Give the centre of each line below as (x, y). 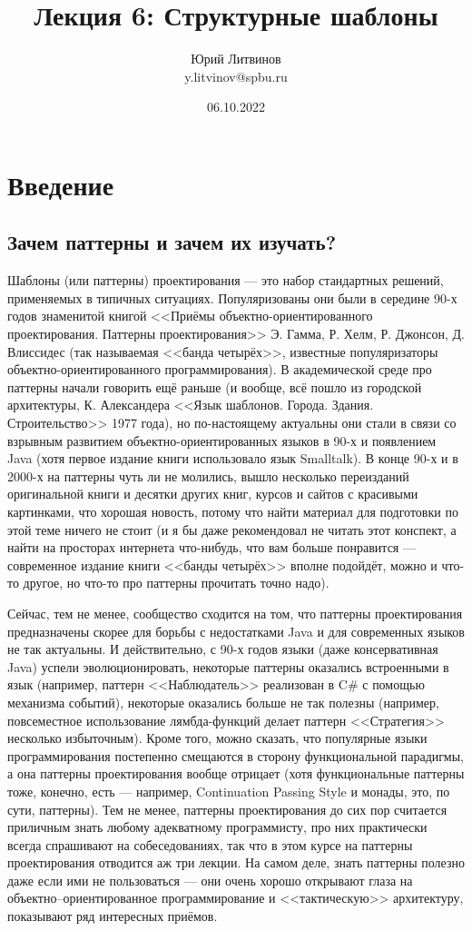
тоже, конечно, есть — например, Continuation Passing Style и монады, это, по (229, 791)
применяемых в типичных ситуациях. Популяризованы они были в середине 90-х (232, 297)
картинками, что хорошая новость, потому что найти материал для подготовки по (233, 512)
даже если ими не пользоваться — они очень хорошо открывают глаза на (210, 880)
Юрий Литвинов (236, 59)
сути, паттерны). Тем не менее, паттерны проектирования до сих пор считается (227, 809)
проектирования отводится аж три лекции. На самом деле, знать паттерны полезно (236, 862)
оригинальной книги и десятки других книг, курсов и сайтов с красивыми (213, 494)
